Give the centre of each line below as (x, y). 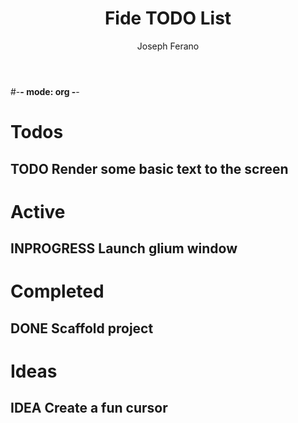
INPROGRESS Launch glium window (124, 248)
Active (38, 211)
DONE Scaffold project (82, 328)
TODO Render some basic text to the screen (149, 168)
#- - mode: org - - (45, 91)
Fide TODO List (168, 18)
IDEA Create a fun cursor (89, 408)
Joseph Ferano (168, 46)
